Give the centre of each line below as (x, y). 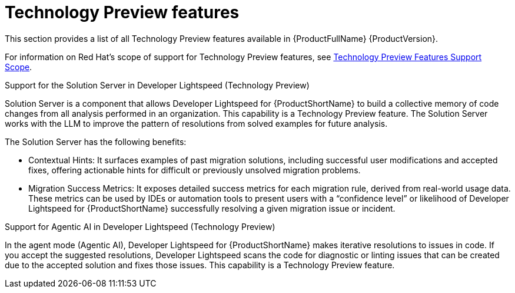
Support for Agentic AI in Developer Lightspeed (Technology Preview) (140, 226)
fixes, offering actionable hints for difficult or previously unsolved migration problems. (195, 170)
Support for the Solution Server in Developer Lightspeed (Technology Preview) (157, 85)
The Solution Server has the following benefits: (96, 141)
